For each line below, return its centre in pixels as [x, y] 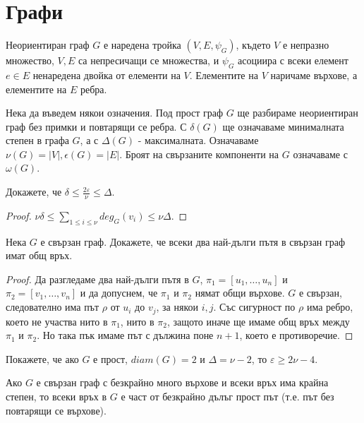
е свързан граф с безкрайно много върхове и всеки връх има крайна [182, 382]
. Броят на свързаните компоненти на [199, 154]
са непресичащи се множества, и [148, 60]
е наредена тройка [142, 45]
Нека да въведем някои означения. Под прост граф [115, 113]
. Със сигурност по [254, 307]
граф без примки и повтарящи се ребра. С [96, 126]
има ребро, [330, 307]
